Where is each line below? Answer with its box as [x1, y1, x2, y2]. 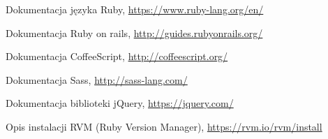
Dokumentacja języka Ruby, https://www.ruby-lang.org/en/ [6, 2, 264, 16]
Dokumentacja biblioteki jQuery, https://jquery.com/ [6, 96, 234, 110]
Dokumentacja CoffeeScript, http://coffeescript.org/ [6, 49, 228, 64]
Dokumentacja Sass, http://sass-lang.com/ [6, 72, 188, 87]
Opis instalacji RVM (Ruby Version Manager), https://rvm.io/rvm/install [6, 119, 322, 133]
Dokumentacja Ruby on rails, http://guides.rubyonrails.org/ [6, 25, 263, 40]
